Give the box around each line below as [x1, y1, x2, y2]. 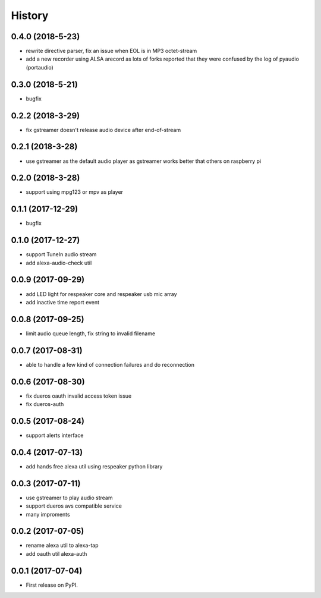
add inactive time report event [26, 298, 100, 306]
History [11, 9, 49, 22]
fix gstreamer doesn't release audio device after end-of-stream [26, 126, 181, 133]
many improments [26, 511, 71, 518]
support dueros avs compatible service [26, 502, 122, 509]
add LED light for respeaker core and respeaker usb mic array [26, 290, 178, 297]
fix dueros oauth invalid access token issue [26, 392, 132, 399]
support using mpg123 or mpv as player [26, 188, 124, 196]
